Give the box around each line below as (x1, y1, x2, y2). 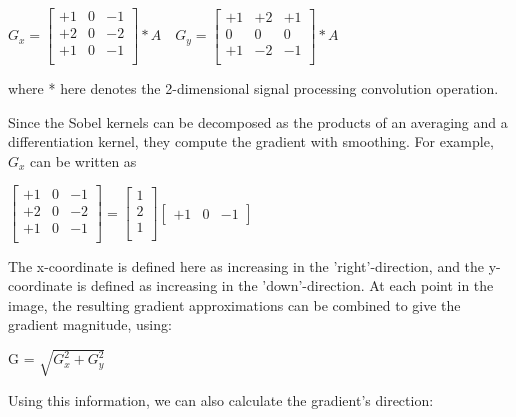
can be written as (30, 150, 137, 171)
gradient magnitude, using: (8, 314, 172, 335)
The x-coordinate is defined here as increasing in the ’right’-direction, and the (8, 255, 485, 276)
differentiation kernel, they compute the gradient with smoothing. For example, (8, 131, 494, 152)
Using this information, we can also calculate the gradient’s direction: (8, 389, 434, 410)
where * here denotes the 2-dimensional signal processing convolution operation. (8, 78, 499, 99)
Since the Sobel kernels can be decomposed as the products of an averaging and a (8, 111, 508, 132)
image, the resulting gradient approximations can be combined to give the (8, 294, 461, 315)
